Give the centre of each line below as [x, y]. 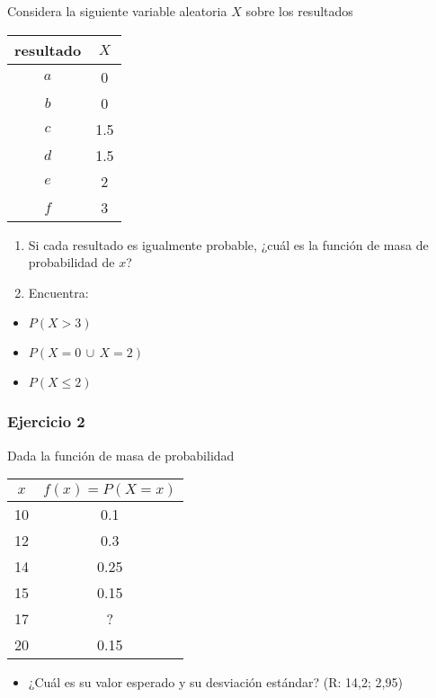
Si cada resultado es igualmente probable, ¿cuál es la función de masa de [228, 244]
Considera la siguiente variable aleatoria [117, 11]
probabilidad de [71, 262]
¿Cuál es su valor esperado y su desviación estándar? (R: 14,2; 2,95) [215, 682]
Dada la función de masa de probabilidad [121, 455]
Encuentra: [58, 292]
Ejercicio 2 [46, 421]
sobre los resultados [299, 11]
